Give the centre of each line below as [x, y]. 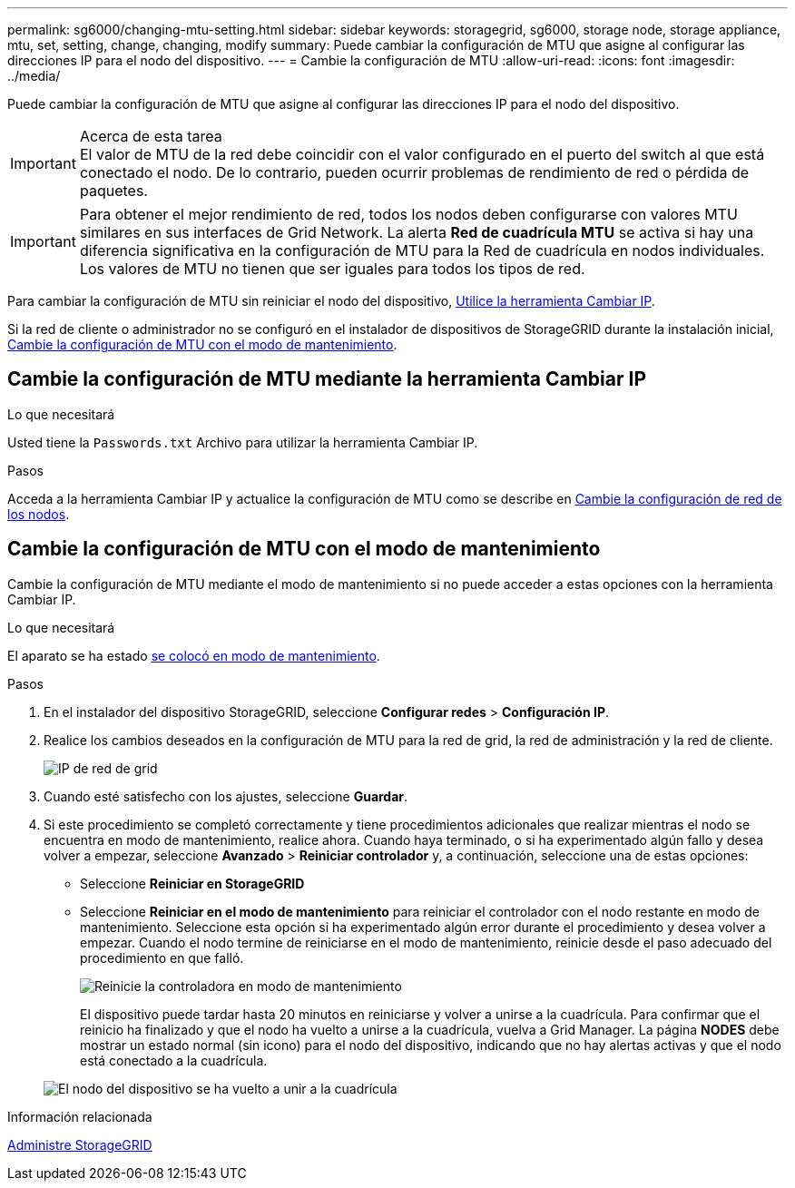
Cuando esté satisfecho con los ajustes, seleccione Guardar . [226, 796]
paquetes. [113, 191]
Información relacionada [80, 1116]
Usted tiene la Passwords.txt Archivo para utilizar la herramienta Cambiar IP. [243, 442]
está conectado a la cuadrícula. [174, 1060]
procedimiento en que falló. [162, 957]
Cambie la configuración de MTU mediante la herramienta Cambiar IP [327, 379]
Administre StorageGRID [80, 1144]
